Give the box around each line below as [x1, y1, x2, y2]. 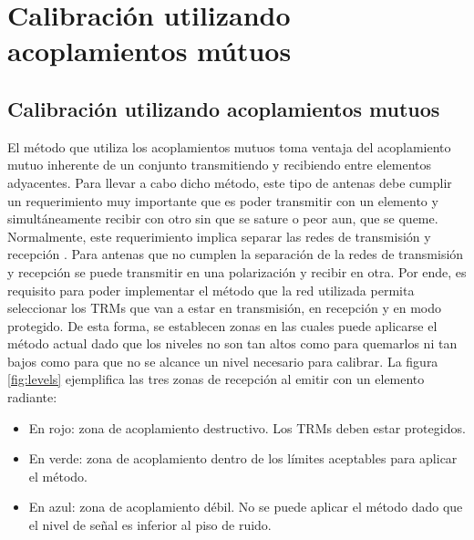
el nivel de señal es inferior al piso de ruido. [28, 515, 272, 535]
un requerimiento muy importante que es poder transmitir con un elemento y [7, 191, 438, 210]
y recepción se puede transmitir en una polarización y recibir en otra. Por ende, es [7, 262, 467, 281]
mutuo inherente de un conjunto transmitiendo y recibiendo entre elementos [7, 155, 432, 174]
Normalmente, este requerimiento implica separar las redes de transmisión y [7, 226, 431, 245]
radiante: [7, 388, 57, 407]
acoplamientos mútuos [7, 32, 292, 69]
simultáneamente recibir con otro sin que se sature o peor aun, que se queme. [7, 209, 438, 228]
